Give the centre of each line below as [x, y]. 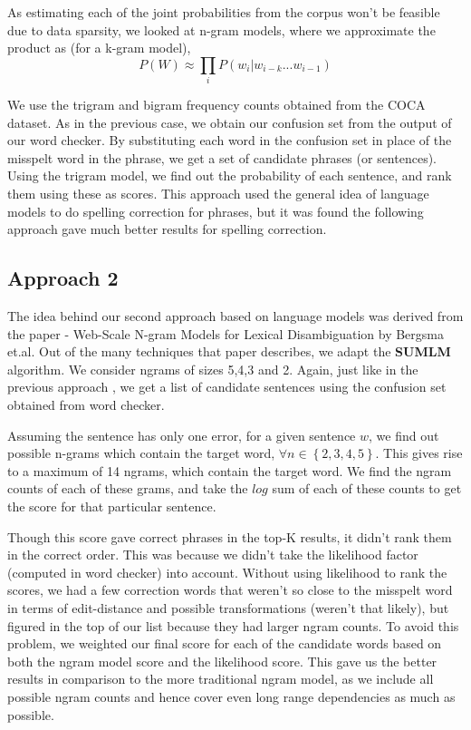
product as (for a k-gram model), [99, 48]
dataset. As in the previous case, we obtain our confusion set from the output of [230, 122]
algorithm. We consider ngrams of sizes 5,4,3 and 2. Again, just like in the [213, 369]
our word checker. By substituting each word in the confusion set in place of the [230, 140]
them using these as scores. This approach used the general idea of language [218, 194]
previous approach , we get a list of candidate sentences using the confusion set [227, 387]
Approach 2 [63, 278]
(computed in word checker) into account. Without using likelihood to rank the [227, 572]
